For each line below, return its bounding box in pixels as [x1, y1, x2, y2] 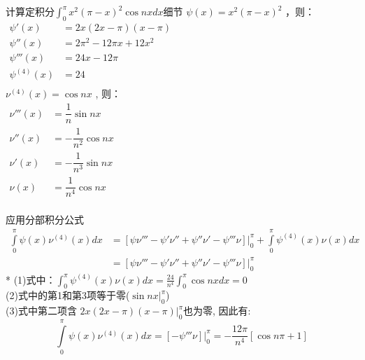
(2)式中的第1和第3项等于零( [6, 288, 130, 303]
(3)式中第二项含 [6, 303, 77, 318]
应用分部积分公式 [6, 212, 84, 227]
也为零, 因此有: [183, 303, 251, 318]
